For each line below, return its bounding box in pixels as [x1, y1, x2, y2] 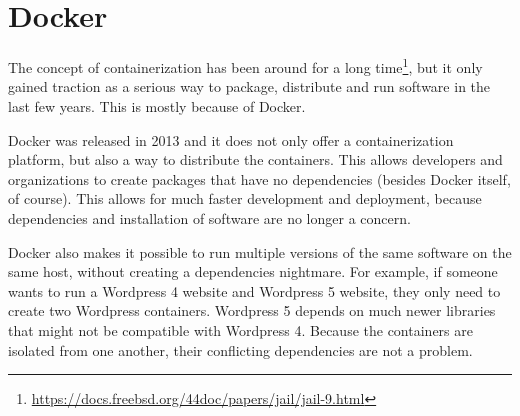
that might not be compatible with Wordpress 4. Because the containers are [8, 319, 473, 340]
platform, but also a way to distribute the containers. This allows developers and [8, 149, 503, 170]
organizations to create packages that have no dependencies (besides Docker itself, [8, 168, 511, 189]
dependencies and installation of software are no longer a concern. [8, 207, 411, 228]
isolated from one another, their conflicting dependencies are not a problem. [8, 339, 473, 360]
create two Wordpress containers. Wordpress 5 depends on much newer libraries [8, 300, 496, 321]
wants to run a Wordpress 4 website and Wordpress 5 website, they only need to [8, 280, 501, 301]
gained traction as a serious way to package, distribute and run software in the [8, 76, 491, 97]
